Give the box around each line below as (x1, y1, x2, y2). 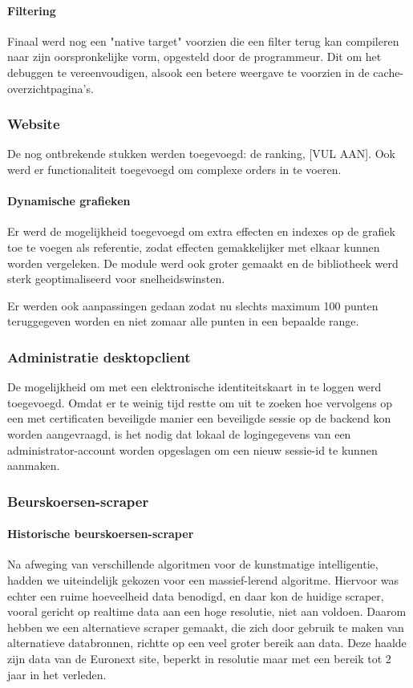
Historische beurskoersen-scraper (7, 525, 194, 542)
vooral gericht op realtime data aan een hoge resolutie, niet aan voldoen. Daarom (7, 603, 407, 620)
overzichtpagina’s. (7, 79, 94, 96)
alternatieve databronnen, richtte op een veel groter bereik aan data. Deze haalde (7, 634, 407, 651)
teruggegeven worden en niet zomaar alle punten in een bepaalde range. (7, 313, 359, 330)
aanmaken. (7, 457, 60, 474)
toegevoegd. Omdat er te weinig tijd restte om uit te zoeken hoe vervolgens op (7, 394, 393, 411)
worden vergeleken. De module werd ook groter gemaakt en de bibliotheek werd (7, 254, 399, 271)
